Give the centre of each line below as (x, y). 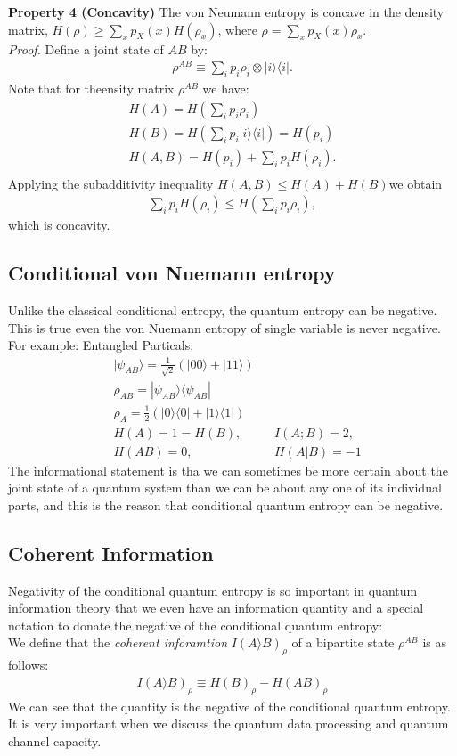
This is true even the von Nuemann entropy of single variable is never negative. (224, 327)
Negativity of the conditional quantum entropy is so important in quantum (213, 590)
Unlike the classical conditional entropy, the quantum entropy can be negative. (223, 310)
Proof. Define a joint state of (86, 49)
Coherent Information (111, 553)
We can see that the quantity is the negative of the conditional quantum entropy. (229, 706)
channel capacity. (55, 740)
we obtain (416, 183)
